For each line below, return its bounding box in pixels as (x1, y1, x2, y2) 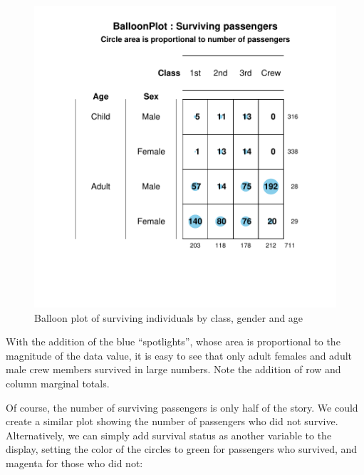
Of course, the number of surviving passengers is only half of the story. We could (6, 400, 358, 414)
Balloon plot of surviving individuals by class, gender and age (34, 310, 303, 325)
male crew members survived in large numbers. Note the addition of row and (6, 362, 341, 377)
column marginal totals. (6, 375, 110, 390)
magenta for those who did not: (6, 455, 143, 470)
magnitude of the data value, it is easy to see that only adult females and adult (6, 348, 353, 362)
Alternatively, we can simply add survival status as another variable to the (6, 427, 332, 442)
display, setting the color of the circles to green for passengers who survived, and (6, 442, 358, 456)
